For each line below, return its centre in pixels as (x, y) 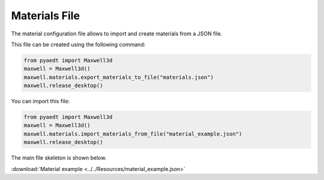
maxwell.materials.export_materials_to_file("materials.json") (119, 77)
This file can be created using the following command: (78, 44)
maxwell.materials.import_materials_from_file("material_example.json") (133, 134)
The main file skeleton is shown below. (59, 158)
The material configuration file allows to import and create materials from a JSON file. (117, 34)
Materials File (46, 16)
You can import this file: (40, 101)
